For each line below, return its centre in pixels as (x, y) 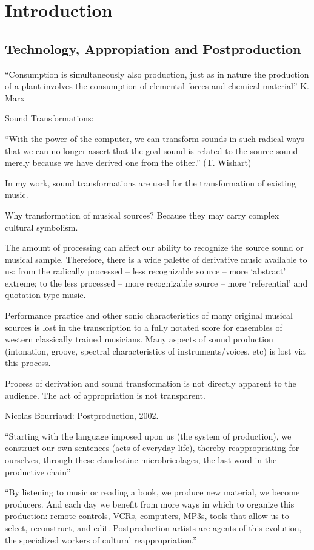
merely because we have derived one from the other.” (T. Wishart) (128, 162)
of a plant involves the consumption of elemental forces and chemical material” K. (157, 86)
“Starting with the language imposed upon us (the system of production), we (148, 436)
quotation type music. (45, 295)
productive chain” (38, 471)
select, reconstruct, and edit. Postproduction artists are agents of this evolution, (153, 527)
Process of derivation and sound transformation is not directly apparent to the (151, 383)
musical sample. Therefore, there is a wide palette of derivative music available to (156, 259)
